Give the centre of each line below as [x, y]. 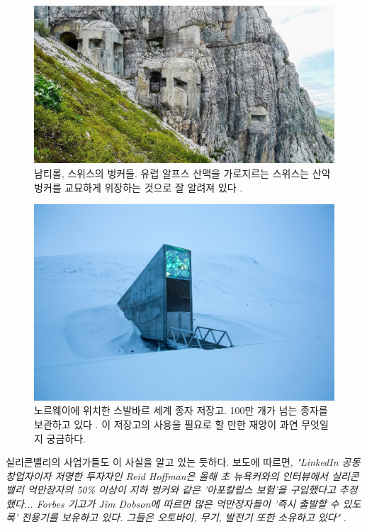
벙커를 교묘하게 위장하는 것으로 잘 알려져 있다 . [139, 187]
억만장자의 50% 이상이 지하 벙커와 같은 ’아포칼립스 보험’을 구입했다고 [181, 490]
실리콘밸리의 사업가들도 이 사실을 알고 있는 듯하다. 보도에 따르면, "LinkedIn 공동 [183, 462]
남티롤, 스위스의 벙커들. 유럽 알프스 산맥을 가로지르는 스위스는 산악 [182, 173]
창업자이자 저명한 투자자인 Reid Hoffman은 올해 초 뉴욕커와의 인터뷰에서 [167, 475]
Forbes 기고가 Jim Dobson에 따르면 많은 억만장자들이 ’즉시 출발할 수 [188, 503]
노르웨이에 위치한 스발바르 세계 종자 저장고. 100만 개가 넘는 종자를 [181, 410]
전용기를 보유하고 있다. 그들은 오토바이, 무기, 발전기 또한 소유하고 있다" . [184, 517]
